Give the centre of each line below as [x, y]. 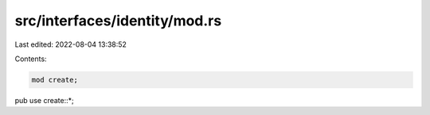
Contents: [31, 59]
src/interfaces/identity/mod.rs [118, 21]
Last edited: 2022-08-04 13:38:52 [71, 44]
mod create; [55, 80]
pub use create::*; [45, 100]
